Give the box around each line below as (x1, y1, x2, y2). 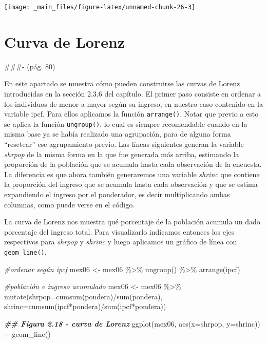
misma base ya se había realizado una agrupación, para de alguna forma (4, 128, 231, 139)
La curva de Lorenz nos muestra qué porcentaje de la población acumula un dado (4, 216, 260, 227)
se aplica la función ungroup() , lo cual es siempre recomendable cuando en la (4, 118, 247, 129)
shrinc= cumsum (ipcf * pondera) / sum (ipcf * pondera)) (4, 301, 166, 312)
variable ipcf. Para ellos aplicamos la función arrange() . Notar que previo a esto (4, 108, 259, 119)
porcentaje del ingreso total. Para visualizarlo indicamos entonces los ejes (4, 226, 235, 237)
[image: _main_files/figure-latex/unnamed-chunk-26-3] (4, 4, 196, 11)
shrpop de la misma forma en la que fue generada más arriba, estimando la (4, 148, 239, 159)
